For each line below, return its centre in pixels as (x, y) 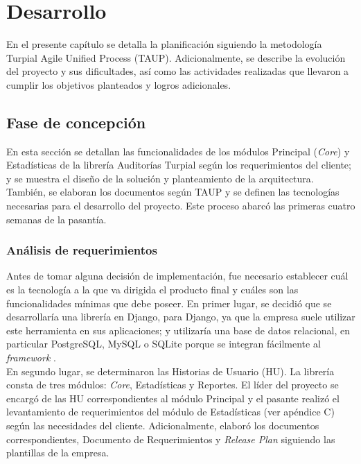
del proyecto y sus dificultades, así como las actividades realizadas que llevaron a (178, 71)
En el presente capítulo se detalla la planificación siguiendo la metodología (164, 44)
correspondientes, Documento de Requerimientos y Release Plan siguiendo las (171, 439)
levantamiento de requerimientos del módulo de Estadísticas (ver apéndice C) (170, 412)
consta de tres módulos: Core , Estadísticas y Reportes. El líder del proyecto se (173, 385)
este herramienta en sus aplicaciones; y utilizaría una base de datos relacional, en (178, 330)
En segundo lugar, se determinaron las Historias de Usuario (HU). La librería (170, 371)
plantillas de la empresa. (58, 453)
